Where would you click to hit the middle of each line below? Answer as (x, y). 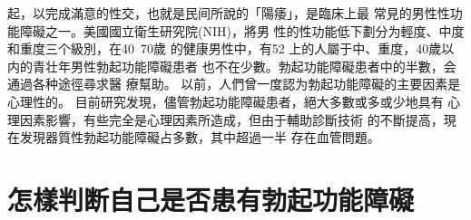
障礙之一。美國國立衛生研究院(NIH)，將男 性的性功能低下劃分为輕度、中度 (242, 30)
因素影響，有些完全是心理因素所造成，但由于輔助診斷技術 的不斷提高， (231, 119)
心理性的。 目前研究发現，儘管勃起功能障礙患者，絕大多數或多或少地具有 (226, 101)
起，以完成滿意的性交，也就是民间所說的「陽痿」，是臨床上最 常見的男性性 (229, 13)
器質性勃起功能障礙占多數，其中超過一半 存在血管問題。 (212, 137)
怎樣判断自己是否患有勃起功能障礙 (211, 199)
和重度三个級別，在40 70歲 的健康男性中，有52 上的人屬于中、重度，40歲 (225, 48)
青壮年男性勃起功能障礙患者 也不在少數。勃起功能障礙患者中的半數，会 (244, 66)
